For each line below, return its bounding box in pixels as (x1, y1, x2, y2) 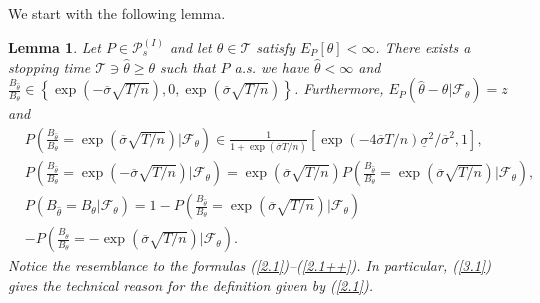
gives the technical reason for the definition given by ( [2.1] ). (8, 274, 374, 295)
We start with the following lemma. (8, 3, 226, 23)
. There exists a (375, 37, 471, 58)
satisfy (256, 37, 295, 58)
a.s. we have (234, 56, 310, 77)
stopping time (8, 56, 91, 77)
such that (160, 56, 216, 77)
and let (169, 37, 212, 58)
